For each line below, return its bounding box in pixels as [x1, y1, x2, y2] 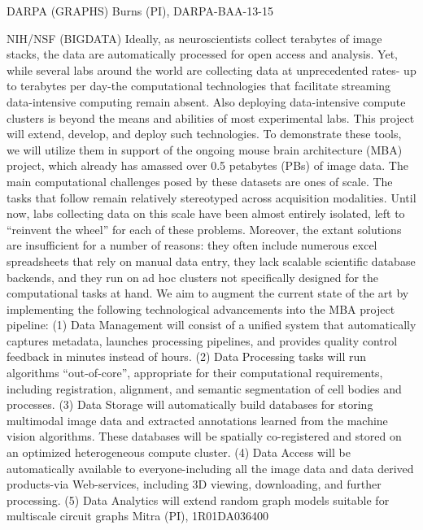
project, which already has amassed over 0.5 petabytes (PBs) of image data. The [7, 157, 408, 174]
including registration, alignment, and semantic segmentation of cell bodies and [7, 380, 402, 397]
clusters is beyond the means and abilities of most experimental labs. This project [7, 109, 415, 126]
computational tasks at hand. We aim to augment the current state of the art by [7, 285, 409, 302]
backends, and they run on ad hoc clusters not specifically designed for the [7, 268, 379, 285]
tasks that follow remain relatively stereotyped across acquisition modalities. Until [7, 189, 416, 206]
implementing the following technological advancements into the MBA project [7, 300, 395, 317]
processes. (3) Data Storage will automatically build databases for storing [7, 396, 373, 413]
